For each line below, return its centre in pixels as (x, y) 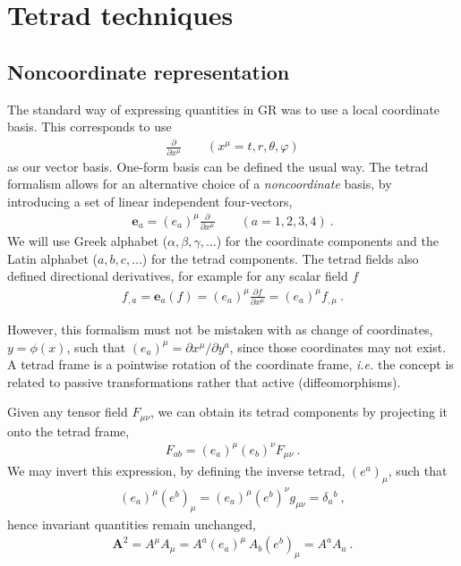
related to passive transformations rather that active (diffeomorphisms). (204, 381)
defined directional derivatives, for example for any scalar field (178, 276)
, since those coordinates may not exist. (338, 346)
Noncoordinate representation (149, 71)
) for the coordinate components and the (327, 241)
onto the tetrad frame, (68, 431)
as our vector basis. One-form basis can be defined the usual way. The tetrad (218, 166)
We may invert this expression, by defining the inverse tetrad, (176, 471)
